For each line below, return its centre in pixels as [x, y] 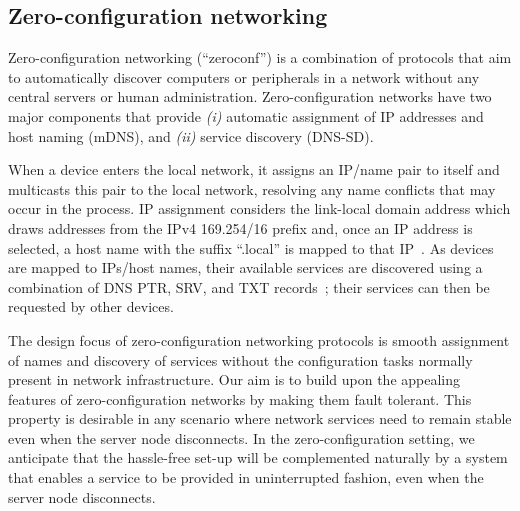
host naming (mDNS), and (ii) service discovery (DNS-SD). [191, 135]
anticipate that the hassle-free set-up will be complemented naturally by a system [258, 457]
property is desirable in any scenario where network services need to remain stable [260, 418]
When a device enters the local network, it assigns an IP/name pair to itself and [254, 169]
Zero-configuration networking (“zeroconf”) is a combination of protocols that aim [260, 57]
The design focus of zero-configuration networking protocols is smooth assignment [259, 339]
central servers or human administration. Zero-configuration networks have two [250, 96]
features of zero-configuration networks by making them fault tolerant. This [240, 398]
